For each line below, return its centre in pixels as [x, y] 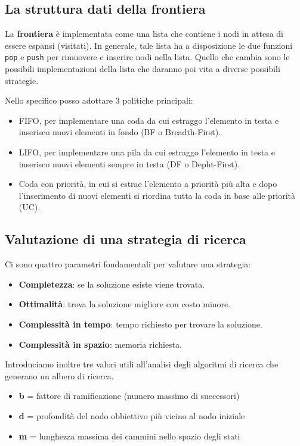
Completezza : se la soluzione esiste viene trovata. [112, 284]
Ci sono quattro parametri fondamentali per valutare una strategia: [128, 264]
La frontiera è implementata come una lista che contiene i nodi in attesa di [144, 34]
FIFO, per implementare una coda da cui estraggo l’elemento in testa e [149, 120]
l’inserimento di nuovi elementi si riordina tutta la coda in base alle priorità [157, 195]
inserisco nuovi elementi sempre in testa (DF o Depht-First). [129, 163]
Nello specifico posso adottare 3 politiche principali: [99, 100]
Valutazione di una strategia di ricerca [126, 239]
